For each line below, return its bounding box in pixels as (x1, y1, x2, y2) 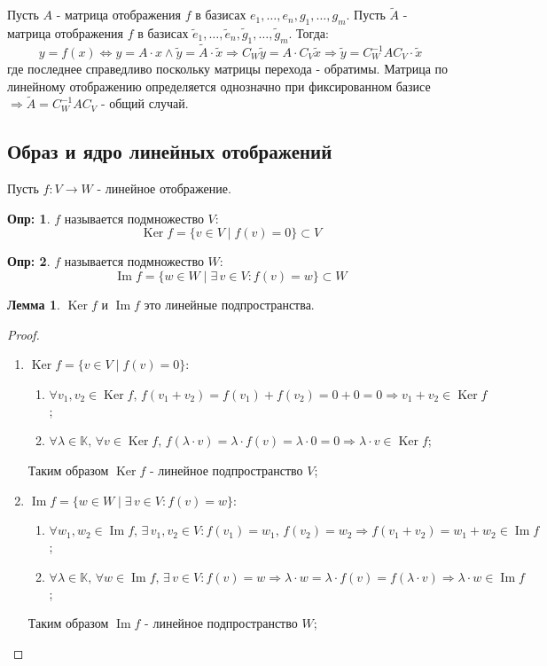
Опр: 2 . (7, 252, 51, 270)
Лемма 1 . (7, 295, 60, 314)
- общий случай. (100, 94, 189, 113)
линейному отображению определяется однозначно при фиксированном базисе (7, 76, 431, 95)
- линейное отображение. (97, 179, 231, 198)
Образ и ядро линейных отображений (7, 137, 332, 165)
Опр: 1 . (7, 208, 51, 227)
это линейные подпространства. (144, 295, 315, 314)
